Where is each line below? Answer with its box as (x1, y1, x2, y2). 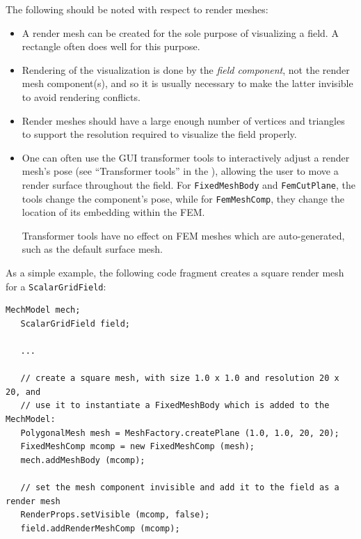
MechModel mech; (6, 305, 81, 315)
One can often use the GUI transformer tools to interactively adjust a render (22, 150, 350, 164)
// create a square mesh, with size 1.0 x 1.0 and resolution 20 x (20, 373, 339, 384)
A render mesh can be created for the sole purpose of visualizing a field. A (22, 25, 339, 40)
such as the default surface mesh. (22, 242, 163, 256)
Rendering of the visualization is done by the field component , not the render (22, 62, 350, 77)
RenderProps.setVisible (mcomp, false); (20, 510, 210, 520)
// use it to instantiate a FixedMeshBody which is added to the (20, 400, 330, 411)
